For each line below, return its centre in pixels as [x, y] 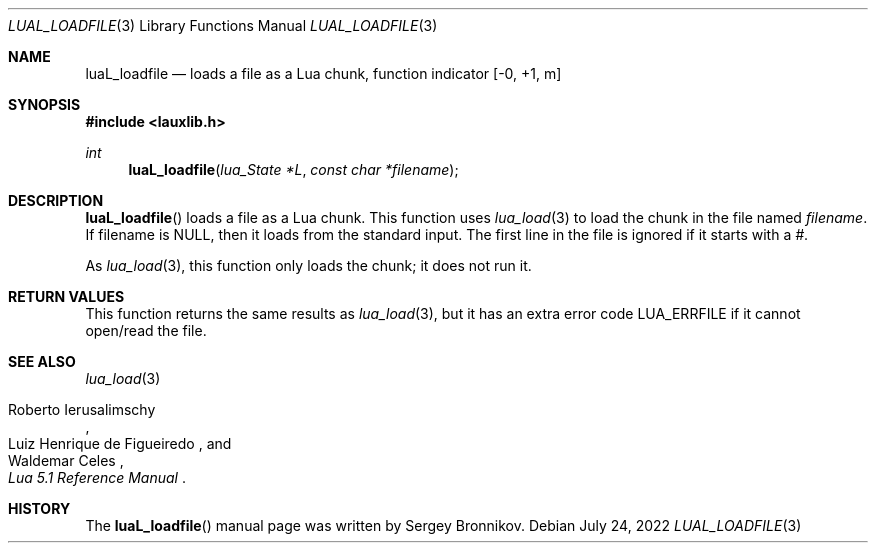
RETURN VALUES [66, 296]
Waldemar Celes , [66, 460]
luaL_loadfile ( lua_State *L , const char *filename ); [293, 169]
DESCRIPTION [56, 200]
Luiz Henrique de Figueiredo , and [120, 443]
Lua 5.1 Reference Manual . [97, 477]
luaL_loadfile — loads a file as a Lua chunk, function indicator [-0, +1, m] [323, 73]
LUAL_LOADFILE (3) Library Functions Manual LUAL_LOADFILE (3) [223, 25]
